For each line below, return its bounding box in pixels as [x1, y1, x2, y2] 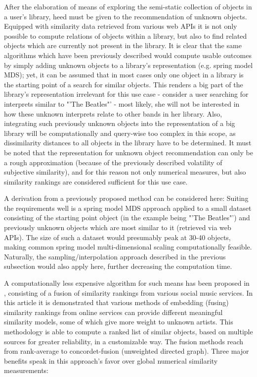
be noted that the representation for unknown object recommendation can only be [4, 147, 253, 157]
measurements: [4, 365, 49, 376]
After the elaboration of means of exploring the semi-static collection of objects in [4, 1, 252, 11]
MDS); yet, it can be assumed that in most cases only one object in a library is [4, 69, 244, 80]
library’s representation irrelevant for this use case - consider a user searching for [4, 89, 249, 99]
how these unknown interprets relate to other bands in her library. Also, [4, 108, 222, 119]
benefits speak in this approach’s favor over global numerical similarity [4, 355, 218, 366]
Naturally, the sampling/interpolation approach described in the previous [4, 251, 226, 261]
